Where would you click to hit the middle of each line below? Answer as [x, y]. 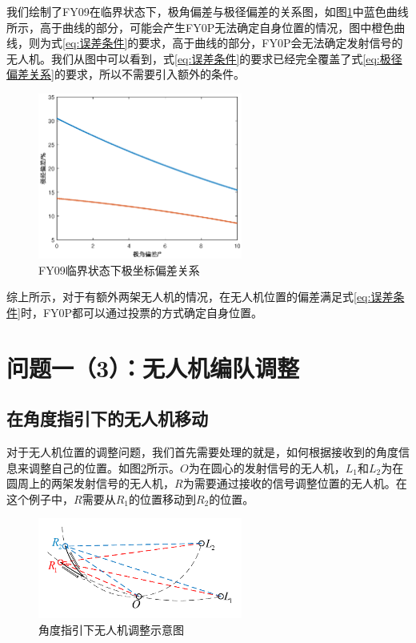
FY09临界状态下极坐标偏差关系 [119, 269]
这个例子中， [40, 498]
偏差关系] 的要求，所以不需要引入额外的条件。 [126, 74]
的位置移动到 [162, 498]
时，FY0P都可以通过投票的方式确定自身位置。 [142, 312]
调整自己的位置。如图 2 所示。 [104, 467]
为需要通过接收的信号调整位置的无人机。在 [295, 483]
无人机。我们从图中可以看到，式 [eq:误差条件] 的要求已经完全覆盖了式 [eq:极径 [204, 58]
